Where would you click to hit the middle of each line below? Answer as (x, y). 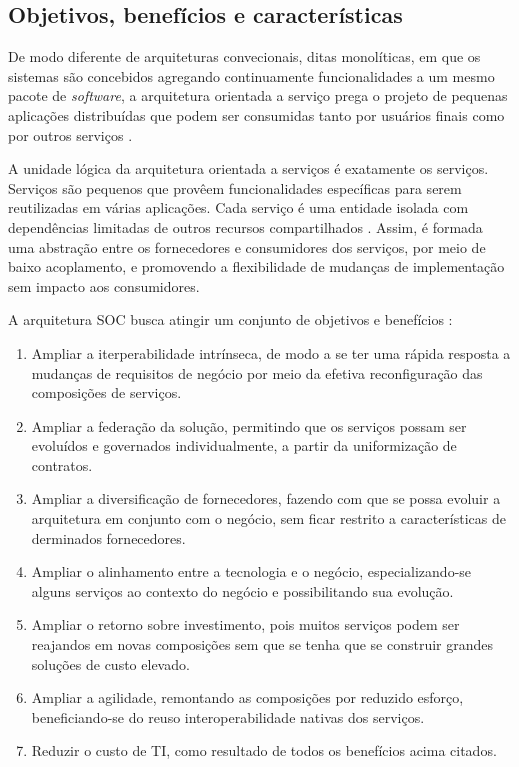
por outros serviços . (70, 134)
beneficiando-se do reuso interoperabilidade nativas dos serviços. (228, 716)
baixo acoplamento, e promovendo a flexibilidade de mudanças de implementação (256, 266)
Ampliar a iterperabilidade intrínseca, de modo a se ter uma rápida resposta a (271, 352)
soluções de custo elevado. (110, 663)
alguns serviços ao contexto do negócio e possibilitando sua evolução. (242, 590)
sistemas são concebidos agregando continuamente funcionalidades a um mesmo (251, 75)
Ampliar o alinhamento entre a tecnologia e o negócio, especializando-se (251, 571)
